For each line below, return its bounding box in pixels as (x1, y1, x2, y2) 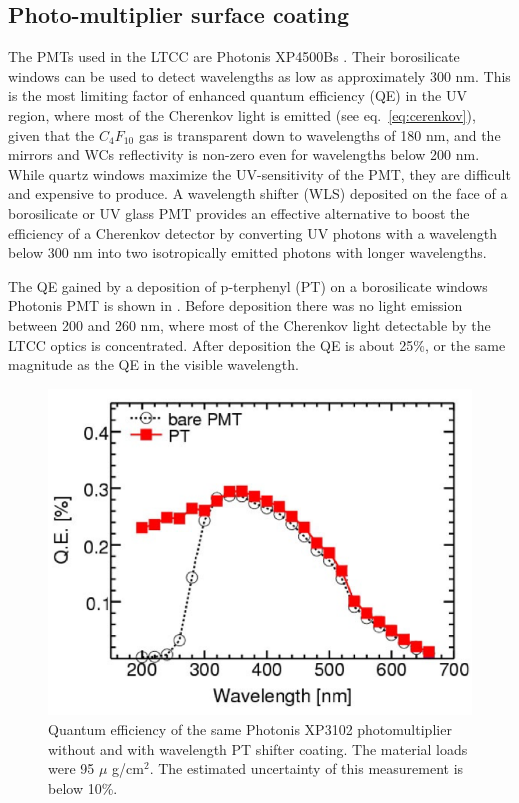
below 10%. (48, 777, 118, 798)
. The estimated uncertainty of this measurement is (149, 758, 464, 779)
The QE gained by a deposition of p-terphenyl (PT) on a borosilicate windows (8, 275, 488, 296)
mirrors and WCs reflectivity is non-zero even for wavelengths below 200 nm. (8, 144, 480, 165)
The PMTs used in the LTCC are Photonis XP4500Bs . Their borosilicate (8, 46, 460, 67)
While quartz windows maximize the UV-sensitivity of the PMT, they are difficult (8, 163, 511, 184)
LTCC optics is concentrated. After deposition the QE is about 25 (8, 334, 414, 355)
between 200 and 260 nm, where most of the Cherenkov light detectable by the (8, 314, 491, 335)
